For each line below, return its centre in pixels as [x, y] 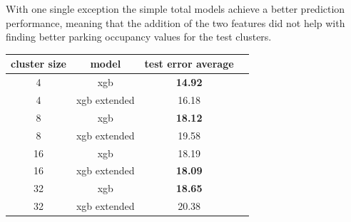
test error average [189, 64]
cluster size [39, 64]
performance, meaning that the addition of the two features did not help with [175, 22]
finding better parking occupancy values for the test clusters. [139, 37]
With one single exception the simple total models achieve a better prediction [175, 9]
